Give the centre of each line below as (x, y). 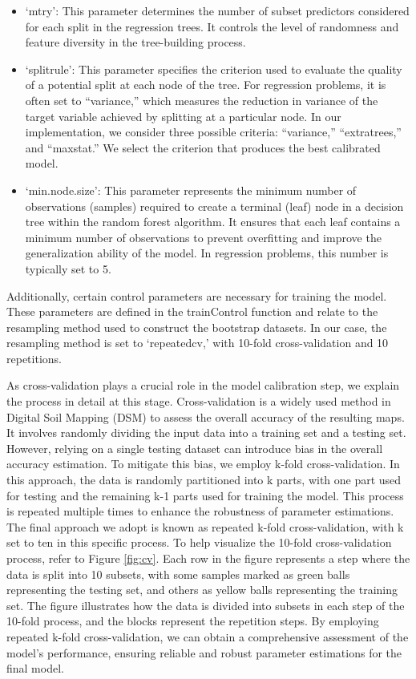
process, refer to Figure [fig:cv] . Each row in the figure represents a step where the (208, 558)
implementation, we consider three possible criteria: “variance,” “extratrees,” (213, 132)
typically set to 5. (68, 268)
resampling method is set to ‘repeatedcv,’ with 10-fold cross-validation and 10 (198, 343)
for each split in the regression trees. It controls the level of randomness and (212, 26)
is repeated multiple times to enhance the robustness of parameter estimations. (200, 511)
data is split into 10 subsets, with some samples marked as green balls (178, 574)
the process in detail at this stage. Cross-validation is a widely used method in (199, 401)
